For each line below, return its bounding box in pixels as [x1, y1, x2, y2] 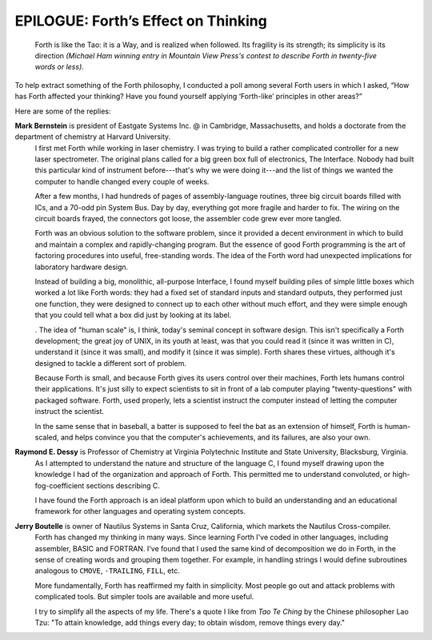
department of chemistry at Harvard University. [14, 132, 171, 141]
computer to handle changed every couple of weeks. [34, 177, 210, 186]
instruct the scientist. [34, 407, 104, 416]
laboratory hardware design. [34, 262, 129, 272]
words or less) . [34, 62, 84, 72]
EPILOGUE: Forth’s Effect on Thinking [14, 12, 267, 30]
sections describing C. [86, 480, 160, 491]
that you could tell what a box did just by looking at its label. [34, 310, 232, 320]
